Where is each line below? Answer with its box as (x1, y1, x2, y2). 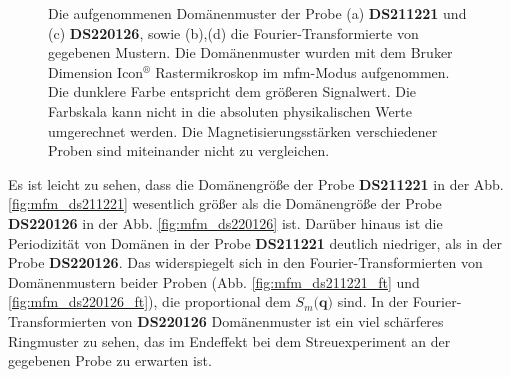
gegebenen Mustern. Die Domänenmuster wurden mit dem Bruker (48, 42, 453, 63)
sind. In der (337, 291, 409, 312)
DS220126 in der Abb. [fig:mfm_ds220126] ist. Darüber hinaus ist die (8, 212, 443, 233)
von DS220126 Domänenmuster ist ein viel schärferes (110, 310, 444, 331)
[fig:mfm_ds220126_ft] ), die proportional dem (8, 291, 291, 312)
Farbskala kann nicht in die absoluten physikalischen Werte (48, 100, 412, 121)
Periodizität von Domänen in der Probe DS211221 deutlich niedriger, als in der (8, 232, 503, 253)
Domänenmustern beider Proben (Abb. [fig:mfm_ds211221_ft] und (8, 271, 420, 292)
